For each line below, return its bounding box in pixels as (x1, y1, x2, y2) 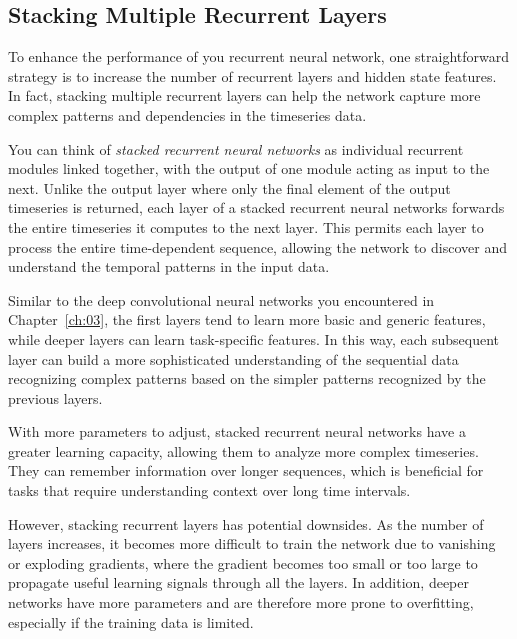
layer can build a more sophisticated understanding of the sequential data (8, 348, 459, 369)
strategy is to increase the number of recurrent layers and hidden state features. (8, 65, 497, 86)
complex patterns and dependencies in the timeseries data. (8, 104, 367, 125)
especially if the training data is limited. (8, 611, 254, 632)
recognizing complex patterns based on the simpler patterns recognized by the (8, 368, 486, 389)
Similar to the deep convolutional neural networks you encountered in (8, 289, 435, 310)
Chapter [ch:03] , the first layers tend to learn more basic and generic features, (8, 309, 486, 330)
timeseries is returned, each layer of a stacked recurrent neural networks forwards (8, 197, 505, 218)
